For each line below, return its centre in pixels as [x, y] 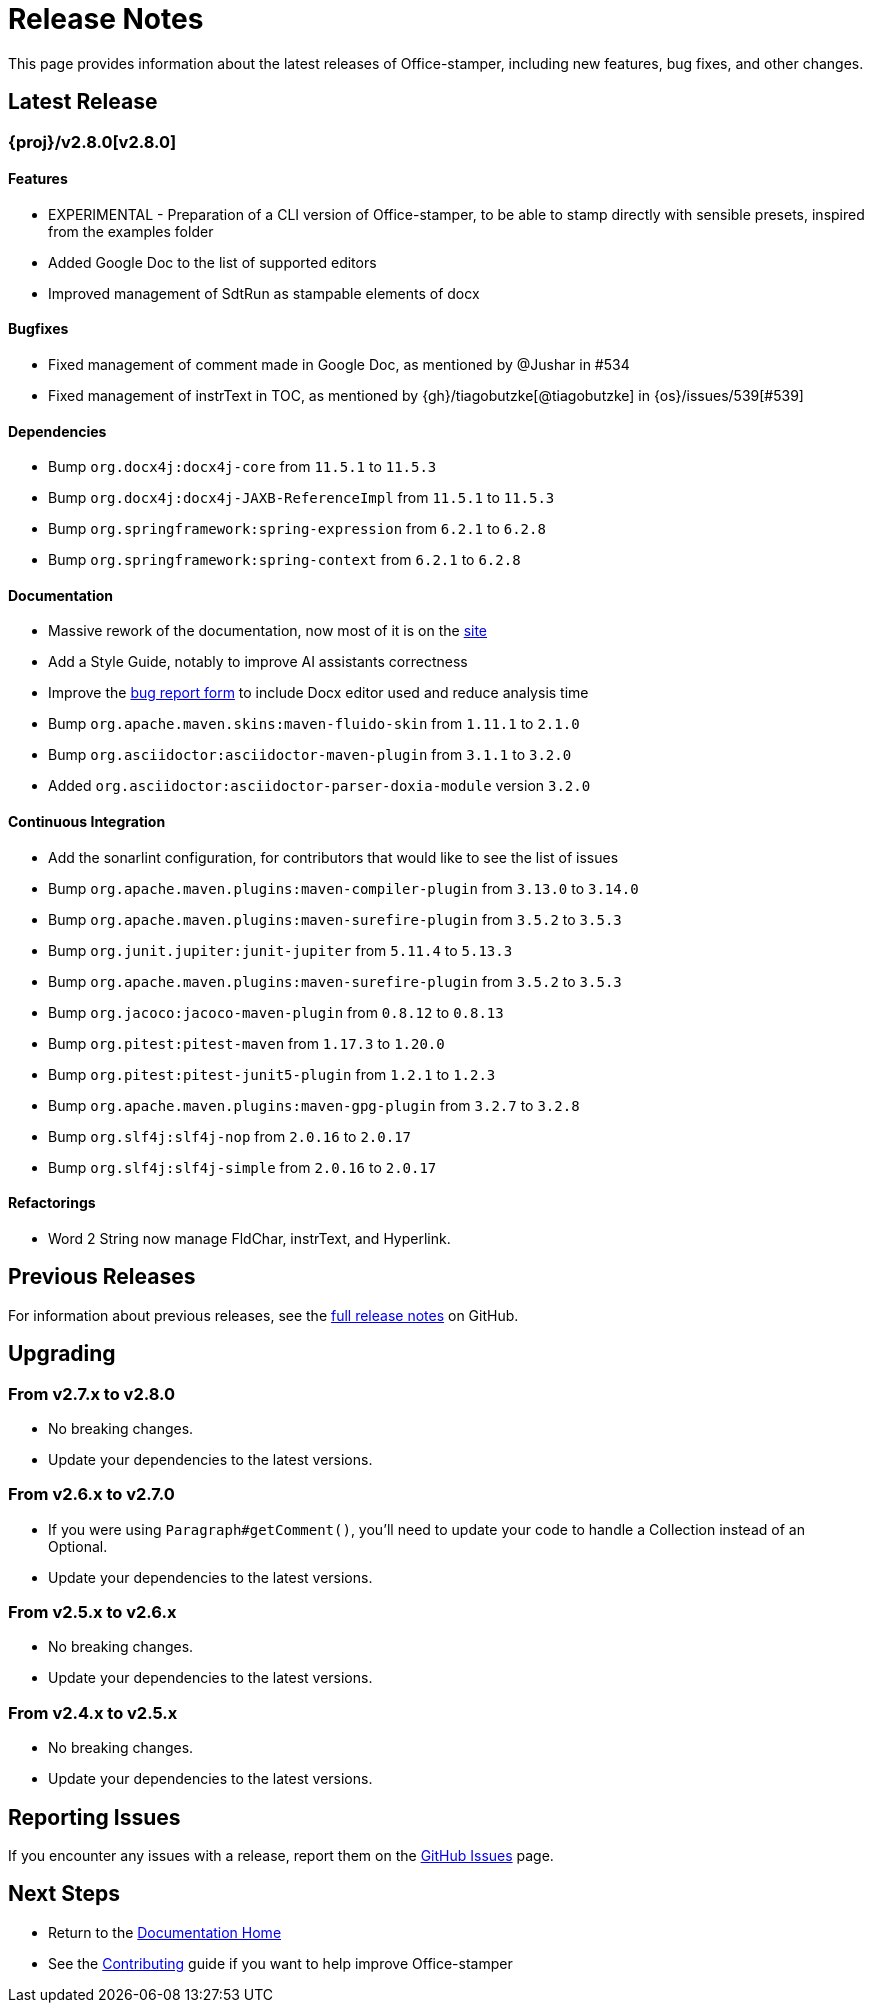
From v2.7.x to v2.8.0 [92, 1393]
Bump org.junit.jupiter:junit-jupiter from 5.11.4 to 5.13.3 [280, 950]
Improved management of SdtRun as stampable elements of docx [264, 293]
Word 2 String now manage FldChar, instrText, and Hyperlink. [249, 1238]
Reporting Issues [94, 1817]
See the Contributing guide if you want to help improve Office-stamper [280, 1963]
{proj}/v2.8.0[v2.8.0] [92, 141]
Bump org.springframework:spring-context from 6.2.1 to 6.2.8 [284, 560]
